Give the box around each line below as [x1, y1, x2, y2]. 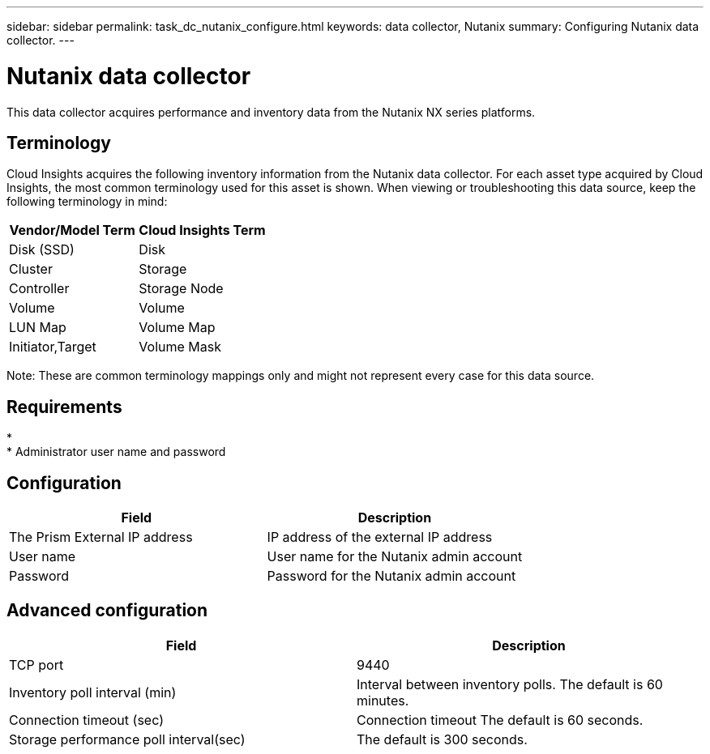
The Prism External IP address [9, 529, 193, 546]
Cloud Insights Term [139, 222, 266, 239]
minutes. [357, 692, 409, 709]
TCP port [9, 656, 64, 673]
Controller [9, 280, 70, 297]
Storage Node [139, 280, 224, 297]
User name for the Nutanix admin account [267, 548, 523, 565]
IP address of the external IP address [267, 529, 493, 546]
